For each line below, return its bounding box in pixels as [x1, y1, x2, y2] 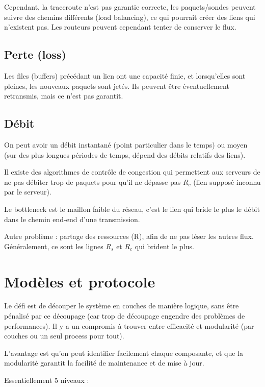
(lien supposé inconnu [193, 176, 261, 187]
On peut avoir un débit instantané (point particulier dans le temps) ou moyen [4, 139, 248, 150]
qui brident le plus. [135, 240, 194, 251]
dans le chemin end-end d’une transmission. [4, 213, 140, 224]
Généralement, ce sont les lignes [4, 240, 103, 251]
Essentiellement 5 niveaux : [4, 375, 89, 385]
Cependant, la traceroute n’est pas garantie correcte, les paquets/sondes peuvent [4, 2, 256, 12]
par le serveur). [4, 186, 51, 197]
